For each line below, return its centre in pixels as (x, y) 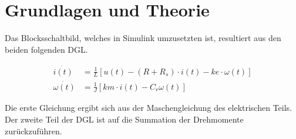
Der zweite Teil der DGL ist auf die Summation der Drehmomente (124, 119)
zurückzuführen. (33, 130)
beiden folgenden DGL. (46, 49)
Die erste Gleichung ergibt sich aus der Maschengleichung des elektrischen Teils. (148, 108)
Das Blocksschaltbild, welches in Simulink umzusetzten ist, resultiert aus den (143, 38)
